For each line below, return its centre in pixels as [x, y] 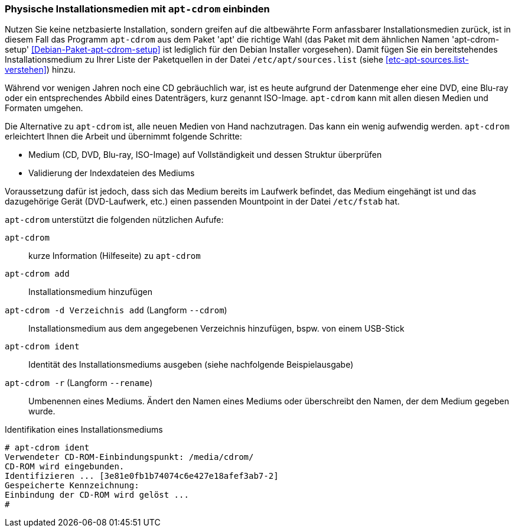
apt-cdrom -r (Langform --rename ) [79, 383]
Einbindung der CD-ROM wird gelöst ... [97, 495]
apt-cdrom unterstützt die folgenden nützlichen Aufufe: [114, 220]
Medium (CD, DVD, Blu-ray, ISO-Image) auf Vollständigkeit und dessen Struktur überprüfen [205, 155]
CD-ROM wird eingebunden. [65, 467]
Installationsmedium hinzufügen [90, 292]
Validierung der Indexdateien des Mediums [112, 173]
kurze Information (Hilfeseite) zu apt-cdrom [115, 256]
